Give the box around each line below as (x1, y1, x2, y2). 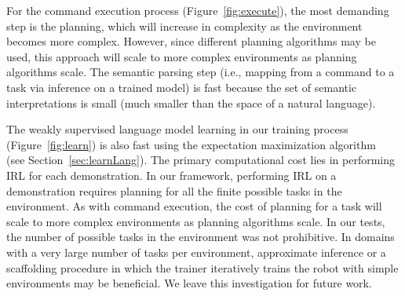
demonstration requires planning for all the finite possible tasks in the (6, 182, 342, 199)
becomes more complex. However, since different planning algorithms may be (6, 33, 376, 49)
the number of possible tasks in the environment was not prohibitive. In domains (6, 228, 395, 245)
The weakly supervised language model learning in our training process (6, 121, 348, 137)
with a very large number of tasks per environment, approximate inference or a (6, 243, 386, 260)
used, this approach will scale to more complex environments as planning (6, 48, 357, 64)
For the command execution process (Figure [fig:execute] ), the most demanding (6, 2, 389, 18)
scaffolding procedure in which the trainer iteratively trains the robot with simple (6, 259, 399, 276)
